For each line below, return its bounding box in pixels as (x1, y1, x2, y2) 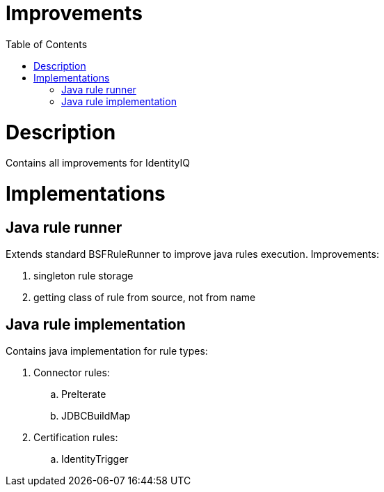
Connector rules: (33, 367, 110, 379)
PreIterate (61, 388, 106, 401)
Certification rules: (33, 431, 118, 444)
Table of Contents (6, 38, 88, 50)
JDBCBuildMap (61, 410, 131, 422)
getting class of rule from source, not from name (33, 291, 256, 304)
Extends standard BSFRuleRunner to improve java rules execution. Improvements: (6, 248, 379, 261)
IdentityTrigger (61, 453, 129, 466)
